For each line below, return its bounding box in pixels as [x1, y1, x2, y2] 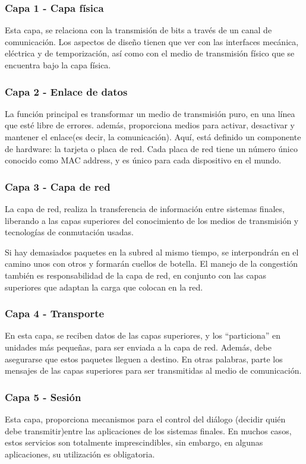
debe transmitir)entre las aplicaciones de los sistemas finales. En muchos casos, [5, 424, 292, 437]
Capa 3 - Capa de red [5, 179, 111, 194]
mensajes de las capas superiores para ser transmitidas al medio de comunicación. [5, 364, 302, 377]
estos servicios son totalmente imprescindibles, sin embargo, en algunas [5, 436, 263, 449]
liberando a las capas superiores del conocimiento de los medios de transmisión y [5, 214, 299, 226]
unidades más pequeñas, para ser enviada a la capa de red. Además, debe [5, 340, 272, 353]
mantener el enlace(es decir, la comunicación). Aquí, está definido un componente [5, 131, 301, 143]
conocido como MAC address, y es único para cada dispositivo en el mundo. [5, 154, 282, 166]
